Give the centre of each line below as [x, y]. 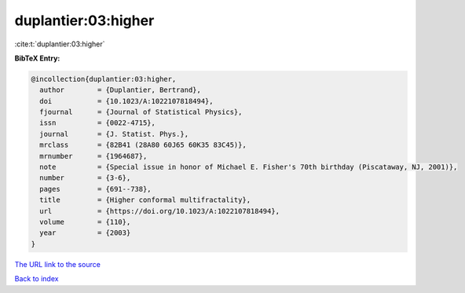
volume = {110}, [85, 222]
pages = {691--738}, [96, 189]
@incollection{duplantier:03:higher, [104, 79]
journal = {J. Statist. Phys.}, [114, 134]
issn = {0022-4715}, [98, 123]
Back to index [37, 279]
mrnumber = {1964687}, [93, 156]
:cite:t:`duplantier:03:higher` [60, 44]
